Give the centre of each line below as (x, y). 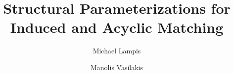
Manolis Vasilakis (117, 67)
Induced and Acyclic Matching (117, 27)
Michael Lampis (117, 51)
